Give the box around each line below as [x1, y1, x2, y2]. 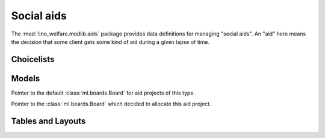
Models [11, 73, 40, 84]
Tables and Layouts [11, 116, 86, 127]
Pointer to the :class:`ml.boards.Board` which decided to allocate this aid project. [11, 100, 211, 108]
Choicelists [11, 54, 55, 64]
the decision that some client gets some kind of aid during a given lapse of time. [11, 38, 210, 45]
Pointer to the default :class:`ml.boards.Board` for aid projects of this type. [11, 89, 196, 96]
